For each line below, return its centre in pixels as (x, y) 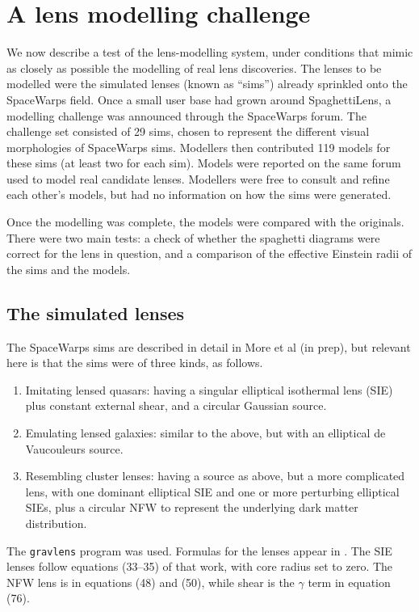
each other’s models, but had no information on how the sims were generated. (199, 194)
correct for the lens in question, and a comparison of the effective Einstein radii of (209, 253)
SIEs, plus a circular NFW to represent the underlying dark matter (192, 507)
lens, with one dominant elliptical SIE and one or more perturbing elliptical (212, 491)
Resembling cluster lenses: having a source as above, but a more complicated (215, 476)
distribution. (56, 523)
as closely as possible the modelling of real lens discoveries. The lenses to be (194, 68)
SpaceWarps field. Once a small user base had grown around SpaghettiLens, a (199, 99)
